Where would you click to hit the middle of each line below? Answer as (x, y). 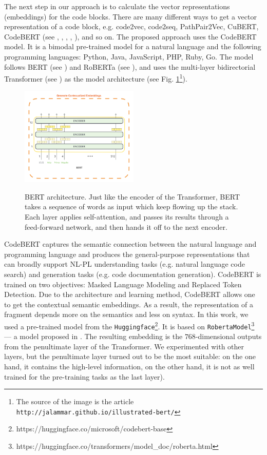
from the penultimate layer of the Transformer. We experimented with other (124, 346)
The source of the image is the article (75, 401)
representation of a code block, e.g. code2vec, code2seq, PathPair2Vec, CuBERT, (131, 26)
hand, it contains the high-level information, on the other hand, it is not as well (129, 366)
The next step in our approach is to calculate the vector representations (117, 6)
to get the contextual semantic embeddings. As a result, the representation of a (129, 304)
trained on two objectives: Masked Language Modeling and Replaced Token (123, 284)
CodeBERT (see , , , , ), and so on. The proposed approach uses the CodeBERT (130, 36)
